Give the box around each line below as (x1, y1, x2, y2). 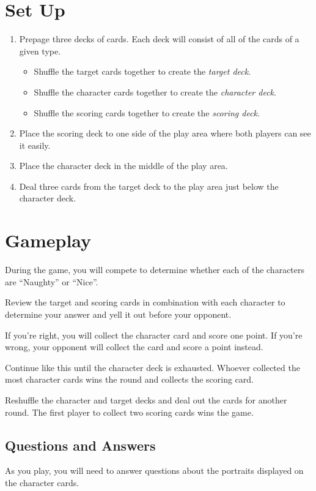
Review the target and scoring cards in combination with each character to (5, 296, 285, 309)
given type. (19, 44, 61, 57)
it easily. (19, 138, 51, 151)
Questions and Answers (5, 435, 156, 454)
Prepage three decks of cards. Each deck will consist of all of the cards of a (19, 32, 299, 45)
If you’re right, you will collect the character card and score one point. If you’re (5, 328, 303, 341)
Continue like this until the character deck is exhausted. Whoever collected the (5, 361, 300, 373)
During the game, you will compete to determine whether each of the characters (5, 263, 305, 276)
